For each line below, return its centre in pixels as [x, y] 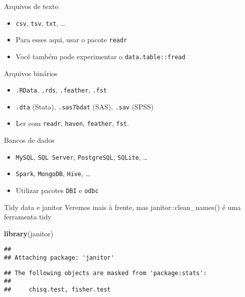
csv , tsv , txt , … [41, 23]
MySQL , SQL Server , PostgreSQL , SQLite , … [82, 156]
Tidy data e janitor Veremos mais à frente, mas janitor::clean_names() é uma [122, 207]
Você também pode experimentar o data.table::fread [100, 56]
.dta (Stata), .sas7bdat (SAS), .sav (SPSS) [84, 106]
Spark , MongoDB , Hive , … [53, 173]
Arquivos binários [31, 73]
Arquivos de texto [31, 6]
